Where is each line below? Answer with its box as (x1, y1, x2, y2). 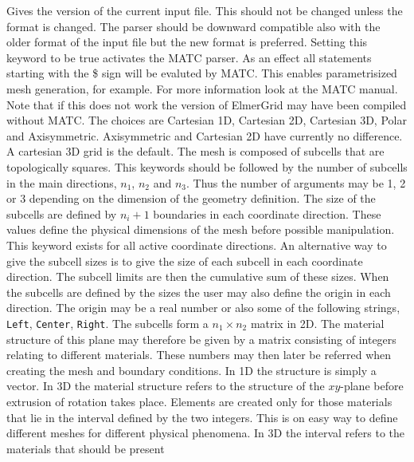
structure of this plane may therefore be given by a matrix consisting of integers (6, 330, 396, 347)
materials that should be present (6, 440, 165, 456)
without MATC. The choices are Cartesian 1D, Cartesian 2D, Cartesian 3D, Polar (6, 112, 407, 128)
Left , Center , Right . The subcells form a (6, 314, 209, 331)
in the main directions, (6, 174, 117, 191)
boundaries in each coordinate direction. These (153, 205, 381, 222)
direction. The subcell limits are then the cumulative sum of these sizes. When (6, 268, 389, 285)
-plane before (340, 377, 404, 394)
